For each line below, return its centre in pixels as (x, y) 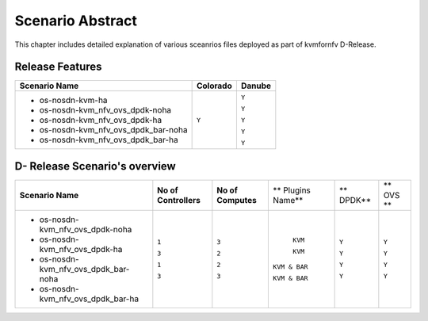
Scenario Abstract (76, 21)
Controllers (179, 200)
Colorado (214, 86)
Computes (237, 200)
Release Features (58, 67)
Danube (256, 86)
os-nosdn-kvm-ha (73, 101)
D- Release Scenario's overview (95, 166)
